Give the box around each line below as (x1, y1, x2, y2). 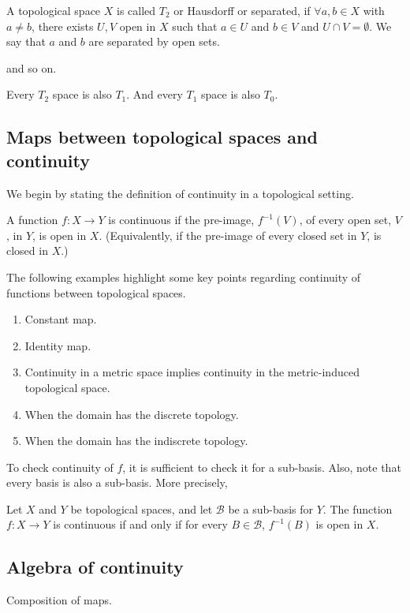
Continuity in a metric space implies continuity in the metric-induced (24, 364, 360, 380)
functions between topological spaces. (6, 284, 186, 301)
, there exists (32, 17, 94, 34)
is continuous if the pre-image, (108, 211, 255, 228)
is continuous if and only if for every (53, 516, 228, 533)
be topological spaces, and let (70, 500, 213, 517)
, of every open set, (299, 211, 392, 228)
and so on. (6, 59, 57, 76)
